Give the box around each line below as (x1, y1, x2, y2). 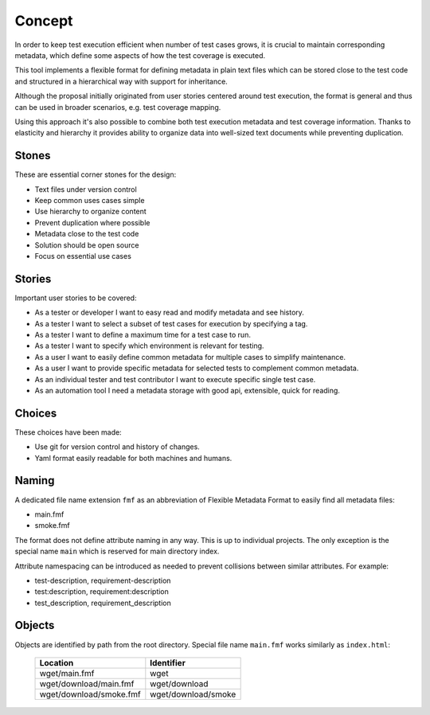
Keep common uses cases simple (34, 195, 145, 205)
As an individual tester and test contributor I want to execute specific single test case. (34, 374, 316, 384)
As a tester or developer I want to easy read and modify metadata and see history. (34, 307, 304, 318)
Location (39, 657, 74, 668)
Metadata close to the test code (34, 229, 139, 239)
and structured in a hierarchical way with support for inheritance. (14, 76, 229, 86)
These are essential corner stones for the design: (14, 170, 177, 179)
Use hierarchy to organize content (34, 207, 147, 217)
